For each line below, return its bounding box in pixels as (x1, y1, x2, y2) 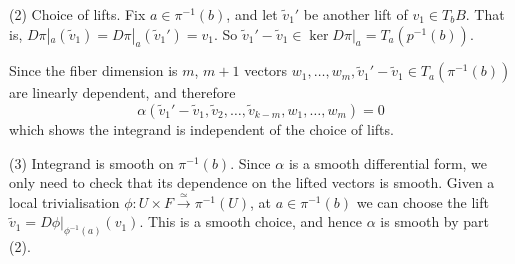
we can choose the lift (356, 191, 489, 212)
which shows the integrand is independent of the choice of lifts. (9, 118, 394, 139)
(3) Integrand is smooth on (9, 152, 174, 173)
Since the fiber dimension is (9, 60, 178, 81)
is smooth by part (380, 211, 490, 232)
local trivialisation (9, 191, 120, 212)
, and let (226, 4, 278, 24)
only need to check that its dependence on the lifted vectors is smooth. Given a (9, 172, 495, 193)
